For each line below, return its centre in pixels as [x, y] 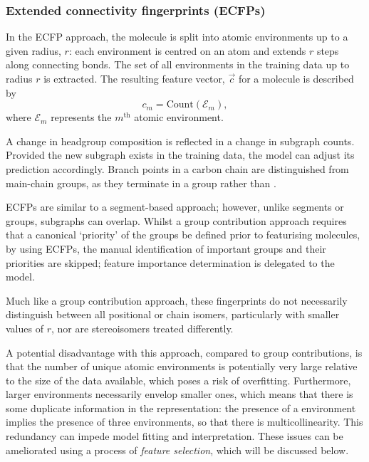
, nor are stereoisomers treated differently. [142, 328]
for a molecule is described [296, 78]
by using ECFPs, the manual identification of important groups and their [166, 248]
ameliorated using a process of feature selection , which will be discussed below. [177, 450]
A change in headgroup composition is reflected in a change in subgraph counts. [180, 141]
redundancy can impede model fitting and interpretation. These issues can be [175, 436]
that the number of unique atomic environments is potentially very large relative [182, 366]
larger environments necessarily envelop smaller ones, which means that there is [180, 394]
